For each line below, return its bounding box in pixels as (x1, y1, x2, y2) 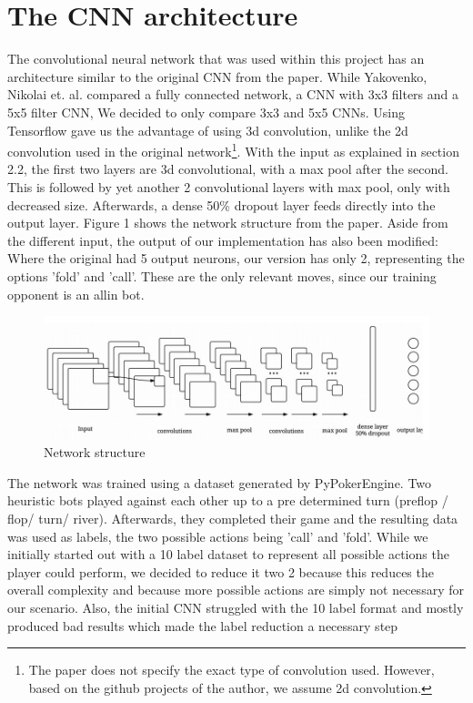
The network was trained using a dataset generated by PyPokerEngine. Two (7, 473, 432, 492)
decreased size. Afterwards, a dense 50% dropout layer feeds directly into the (7, 195, 436, 214)
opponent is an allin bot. (7, 284, 145, 303)
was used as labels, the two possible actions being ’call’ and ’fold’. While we (7, 526, 428, 545)
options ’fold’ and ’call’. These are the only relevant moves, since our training (7, 266, 437, 285)
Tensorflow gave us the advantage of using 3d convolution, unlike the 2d (7, 120, 408, 139)
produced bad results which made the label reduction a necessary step (7, 616, 398, 635)
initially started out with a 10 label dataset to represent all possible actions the (7, 545, 449, 564)
